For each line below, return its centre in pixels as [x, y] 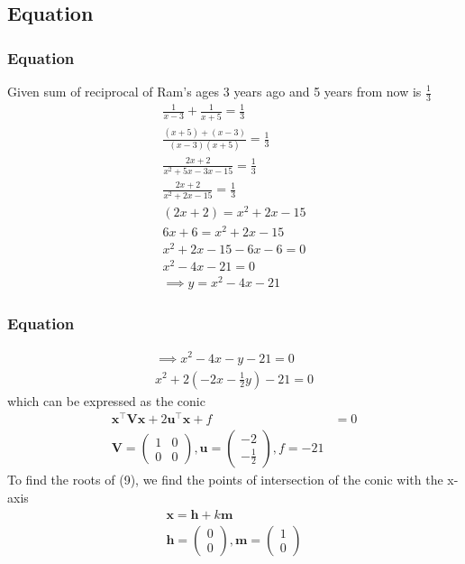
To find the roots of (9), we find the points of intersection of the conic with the [225, 480]
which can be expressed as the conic [106, 400]
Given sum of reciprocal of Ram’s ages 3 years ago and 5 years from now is [214, 91]
